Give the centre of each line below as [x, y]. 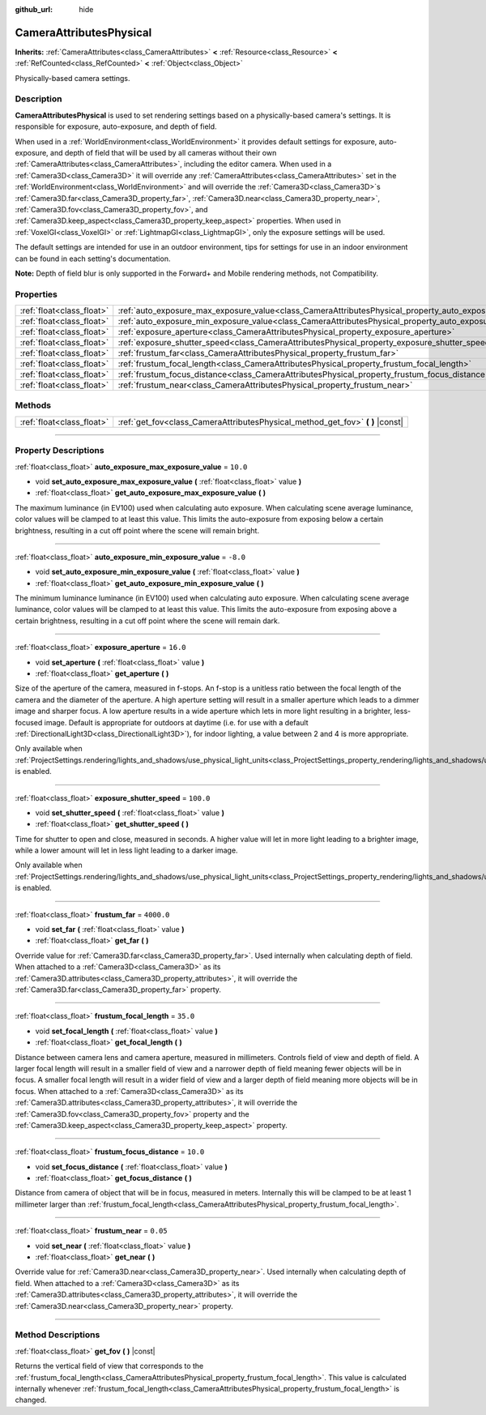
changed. [31, 1400]
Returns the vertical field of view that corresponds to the [109, 1366]
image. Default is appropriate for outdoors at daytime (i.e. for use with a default [176, 722]
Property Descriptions [60, 451]
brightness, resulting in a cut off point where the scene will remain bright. [137, 530]
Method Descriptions [58, 1335]
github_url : [34, 9]
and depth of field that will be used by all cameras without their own [163, 153]
